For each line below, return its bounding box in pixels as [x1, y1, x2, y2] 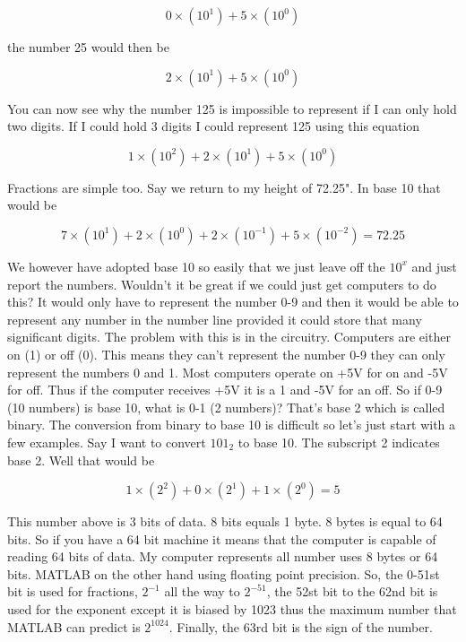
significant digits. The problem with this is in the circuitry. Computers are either [7, 327, 451, 346]
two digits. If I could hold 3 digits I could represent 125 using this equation [7, 117, 420, 135]
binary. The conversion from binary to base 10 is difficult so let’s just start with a [7, 415, 456, 434]
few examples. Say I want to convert [7, 432, 206, 451]
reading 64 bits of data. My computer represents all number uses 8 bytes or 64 [7, 547, 438, 566]
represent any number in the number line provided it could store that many [7, 309, 422, 328]
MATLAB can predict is [7, 617, 141, 636]
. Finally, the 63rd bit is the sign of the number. [168, 617, 433, 636]
